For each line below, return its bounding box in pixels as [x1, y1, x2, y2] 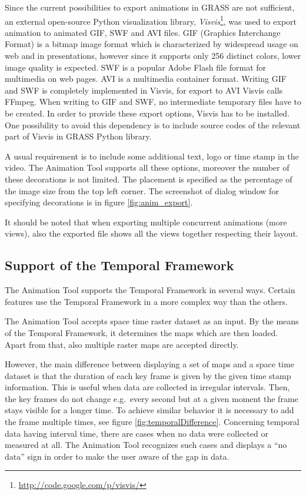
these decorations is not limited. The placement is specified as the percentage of [5, 172, 292, 185]
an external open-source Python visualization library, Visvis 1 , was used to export [5, 13, 297, 27]
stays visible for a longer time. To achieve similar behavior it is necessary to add [5, 404, 294, 416]
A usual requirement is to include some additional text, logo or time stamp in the [5, 150, 299, 162]
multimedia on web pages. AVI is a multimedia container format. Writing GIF [5, 72, 287, 85]
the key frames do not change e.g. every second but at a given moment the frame [5, 392, 298, 404]
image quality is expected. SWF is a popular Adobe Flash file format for [5, 61, 267, 73]
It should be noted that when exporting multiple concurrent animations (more [5, 215, 287, 228]
